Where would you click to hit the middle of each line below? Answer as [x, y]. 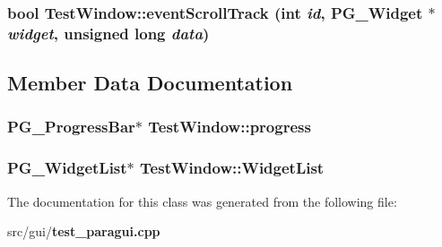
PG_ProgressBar [71, 127]
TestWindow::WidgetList [232, 168]
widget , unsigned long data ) [108, 33]
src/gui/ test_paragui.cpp [84, 231]
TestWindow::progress [230, 127]
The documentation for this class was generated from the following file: [202, 201]
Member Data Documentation [150, 83]
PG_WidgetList [67, 168]
